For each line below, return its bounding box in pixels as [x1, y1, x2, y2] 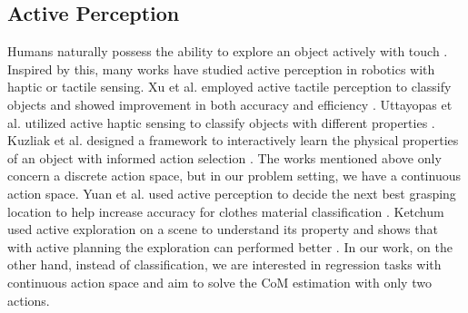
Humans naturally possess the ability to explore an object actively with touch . [7, 42, 448, 61]
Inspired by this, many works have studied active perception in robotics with [7, 59, 435, 78]
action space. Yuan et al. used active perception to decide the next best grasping [7, 183, 456, 202]
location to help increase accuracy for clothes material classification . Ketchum [7, 201, 444, 220]
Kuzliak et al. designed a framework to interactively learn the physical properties [7, 131, 459, 150]
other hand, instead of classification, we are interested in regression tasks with [7, 255, 442, 274]
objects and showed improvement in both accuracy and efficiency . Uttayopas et [7, 94, 453, 113]
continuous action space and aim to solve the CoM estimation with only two [7, 272, 432, 291]
